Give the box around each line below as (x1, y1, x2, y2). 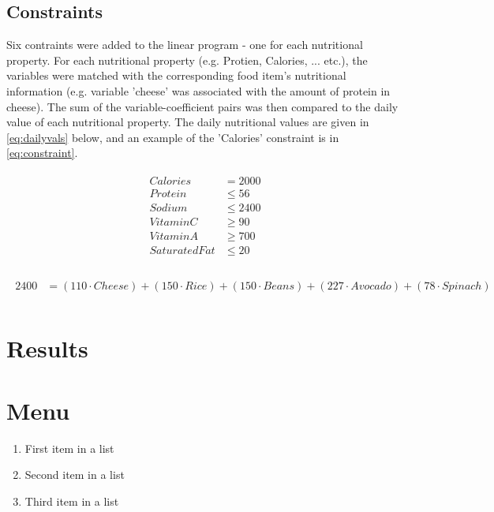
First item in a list (24, 439, 114, 456)
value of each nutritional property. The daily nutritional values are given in (6, 114, 369, 130)
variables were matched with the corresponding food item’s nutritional (6, 67, 346, 84)
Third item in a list (24, 492, 119, 509)
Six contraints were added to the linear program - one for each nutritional (6, 36, 363, 53)
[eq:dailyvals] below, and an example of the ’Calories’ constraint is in (6, 129, 339, 145)
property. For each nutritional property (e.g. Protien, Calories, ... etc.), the (6, 51, 368, 68)
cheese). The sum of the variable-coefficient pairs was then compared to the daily (6, 98, 399, 114)
